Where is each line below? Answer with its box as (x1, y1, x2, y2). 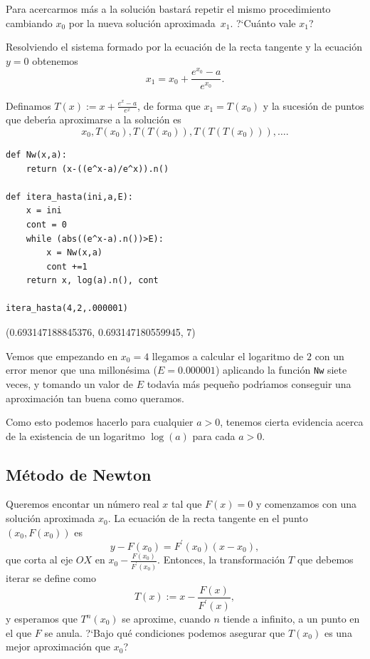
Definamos (6, 98, 51, 113)
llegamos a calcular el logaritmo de (152, 348, 304, 363)
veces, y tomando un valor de (6, 376, 133, 391)
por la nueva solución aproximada (68, 15, 216, 30)
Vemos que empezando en (6, 348, 118, 363)
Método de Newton (6, 463, 152, 485)
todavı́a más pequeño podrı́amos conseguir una (147, 376, 351, 391)
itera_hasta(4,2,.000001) (6, 303, 128, 314)
